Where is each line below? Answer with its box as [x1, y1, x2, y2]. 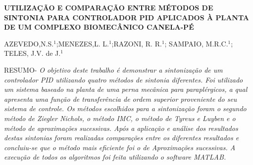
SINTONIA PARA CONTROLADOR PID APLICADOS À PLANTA [4, 12, 249, 22]
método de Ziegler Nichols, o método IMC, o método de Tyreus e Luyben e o [4, 113, 236, 123]
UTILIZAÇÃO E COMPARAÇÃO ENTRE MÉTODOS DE [4, 2, 213, 12]
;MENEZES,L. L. [56, 38, 109, 48]
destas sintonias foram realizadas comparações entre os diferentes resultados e [4, 132, 239, 143]
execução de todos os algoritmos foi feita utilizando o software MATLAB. [4, 152, 226, 162]
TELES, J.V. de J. [4, 48, 61, 58]
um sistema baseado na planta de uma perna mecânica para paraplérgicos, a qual [4, 84, 248, 94]
